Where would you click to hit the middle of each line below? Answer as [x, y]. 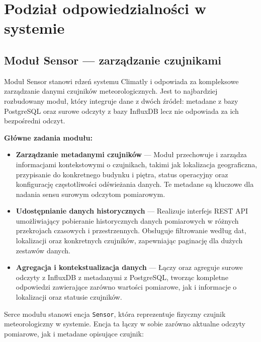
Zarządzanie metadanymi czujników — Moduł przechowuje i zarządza [131, 154]
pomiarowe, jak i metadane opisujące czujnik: [74, 333]
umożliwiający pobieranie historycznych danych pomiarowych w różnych [127, 220]
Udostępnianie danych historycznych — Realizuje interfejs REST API [132, 211]
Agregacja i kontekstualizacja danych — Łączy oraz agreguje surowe [129, 267]
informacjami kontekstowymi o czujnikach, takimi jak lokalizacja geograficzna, [137, 164]
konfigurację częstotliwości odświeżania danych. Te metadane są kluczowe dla [135, 184]
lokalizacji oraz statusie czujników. [69, 297]
